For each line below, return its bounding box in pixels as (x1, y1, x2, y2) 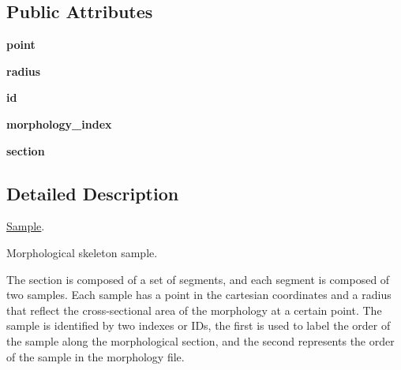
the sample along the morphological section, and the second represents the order (6, 332, 395, 349)
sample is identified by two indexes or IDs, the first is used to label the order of (6, 317, 391, 334)
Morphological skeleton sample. (6, 244, 158, 260)
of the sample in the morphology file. (6, 348, 185, 364)
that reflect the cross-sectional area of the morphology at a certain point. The (6, 301, 382, 318)
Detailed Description (6, 181, 179, 205)
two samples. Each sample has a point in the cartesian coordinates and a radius (6, 286, 392, 303)
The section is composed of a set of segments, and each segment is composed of (6, 271, 390, 287)
